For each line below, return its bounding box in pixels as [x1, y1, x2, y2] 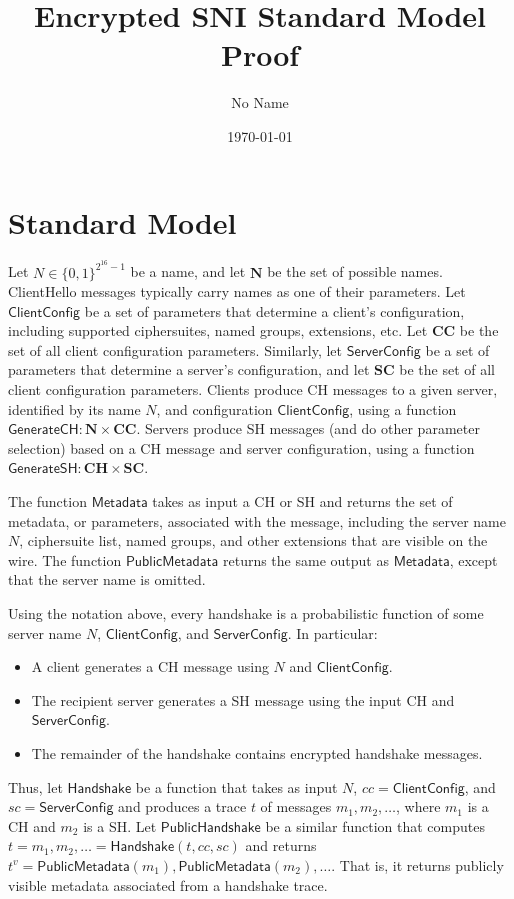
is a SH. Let [83, 815, 157, 836]
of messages [260, 796, 332, 817]
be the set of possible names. [267, 261, 443, 282]
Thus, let [8, 776, 63, 797]
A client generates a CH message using [31, 656, 269, 677]
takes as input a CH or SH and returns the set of [152, 491, 453, 512]
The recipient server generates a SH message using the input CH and [31, 689, 455, 710]
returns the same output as [222, 549, 389, 570]
